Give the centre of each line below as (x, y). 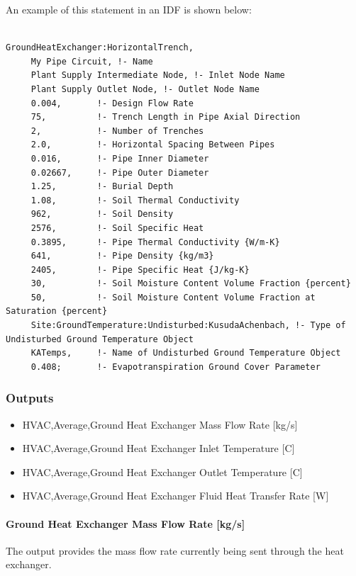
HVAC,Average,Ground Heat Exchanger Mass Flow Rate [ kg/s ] (160, 424)
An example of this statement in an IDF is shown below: (129, 9)
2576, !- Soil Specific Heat (117, 228)
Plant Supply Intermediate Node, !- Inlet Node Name (158, 75)
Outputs (30, 398)
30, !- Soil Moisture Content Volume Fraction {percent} (191, 284)
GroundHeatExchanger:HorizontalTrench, (100, 48)
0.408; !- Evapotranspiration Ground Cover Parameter (176, 367)
